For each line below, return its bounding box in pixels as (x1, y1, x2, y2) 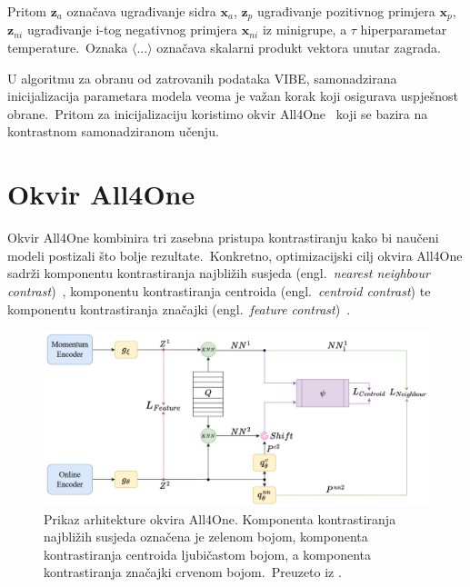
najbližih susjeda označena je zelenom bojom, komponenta (44, 527, 368, 546)
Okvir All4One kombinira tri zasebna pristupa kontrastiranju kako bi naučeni (7, 228, 439, 247)
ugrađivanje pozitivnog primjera (256, 2, 435, 20)
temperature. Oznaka (7, 38, 128, 57)
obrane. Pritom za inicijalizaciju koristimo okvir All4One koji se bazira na (7, 104, 428, 123)
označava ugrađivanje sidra (66, 2, 216, 20)
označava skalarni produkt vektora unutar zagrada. (156, 38, 441, 57)
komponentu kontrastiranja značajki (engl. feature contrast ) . (7, 299, 351, 318)
